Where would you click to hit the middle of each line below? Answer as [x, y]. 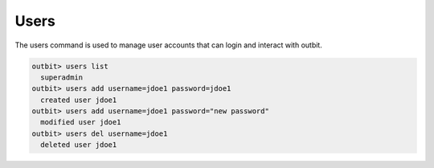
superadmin [62, 77]
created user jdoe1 [79, 100]
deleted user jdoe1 [79, 145]
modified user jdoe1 [81, 122]
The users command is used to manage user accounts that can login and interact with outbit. [169, 45]
